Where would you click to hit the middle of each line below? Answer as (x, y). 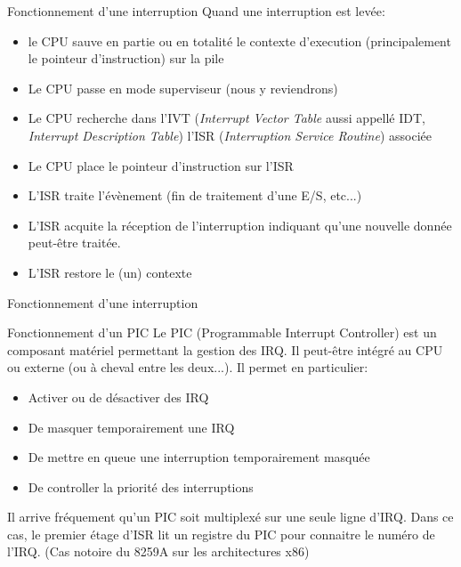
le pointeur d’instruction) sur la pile (126, 58)
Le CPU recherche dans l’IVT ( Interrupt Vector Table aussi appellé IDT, (226, 118)
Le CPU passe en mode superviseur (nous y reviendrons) (183, 88)
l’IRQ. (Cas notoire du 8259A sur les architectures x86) (158, 551)
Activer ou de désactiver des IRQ (118, 397)
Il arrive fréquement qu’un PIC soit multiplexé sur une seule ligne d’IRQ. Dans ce (230, 517)
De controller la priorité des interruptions (141, 486)
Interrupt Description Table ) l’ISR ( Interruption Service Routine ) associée (230, 135)
